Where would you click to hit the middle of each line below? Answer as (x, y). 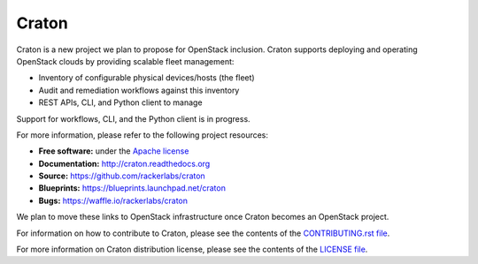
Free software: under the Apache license (114, 151)
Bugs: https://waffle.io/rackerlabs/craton (113, 200)
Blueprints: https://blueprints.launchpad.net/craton (132, 188)
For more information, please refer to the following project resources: (143, 135)
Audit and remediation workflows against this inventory (139, 90)
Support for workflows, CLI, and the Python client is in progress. (134, 118)
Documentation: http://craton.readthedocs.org (124, 163)
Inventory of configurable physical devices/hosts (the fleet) (147, 78)
